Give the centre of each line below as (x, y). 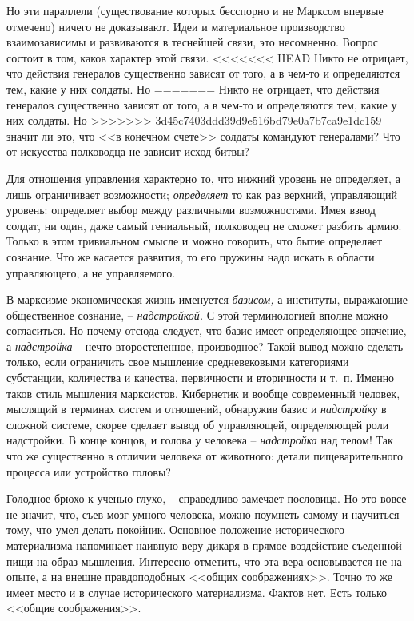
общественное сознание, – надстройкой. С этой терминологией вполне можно (197, 314)
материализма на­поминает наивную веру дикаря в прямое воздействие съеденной (204, 545)
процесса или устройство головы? (89, 471)
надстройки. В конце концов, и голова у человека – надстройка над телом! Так (200, 440)
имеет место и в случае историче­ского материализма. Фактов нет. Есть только (197, 592)
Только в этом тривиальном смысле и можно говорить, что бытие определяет (195, 241)
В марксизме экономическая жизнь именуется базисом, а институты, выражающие (207, 299)
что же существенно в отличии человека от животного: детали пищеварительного (205, 456)
